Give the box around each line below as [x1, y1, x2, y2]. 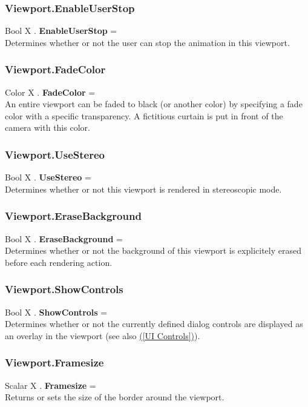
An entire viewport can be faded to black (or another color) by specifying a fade [5, 98, 303, 110]
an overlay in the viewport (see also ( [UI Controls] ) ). [5, 329, 200, 342]
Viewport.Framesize [5, 355, 104, 370]
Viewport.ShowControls [5, 282, 123, 297]
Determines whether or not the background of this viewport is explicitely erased [5, 244, 301, 257]
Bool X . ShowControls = [5, 305, 108, 318]
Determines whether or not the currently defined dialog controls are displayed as [5, 317, 303, 330]
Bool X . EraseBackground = [5, 232, 123, 245]
